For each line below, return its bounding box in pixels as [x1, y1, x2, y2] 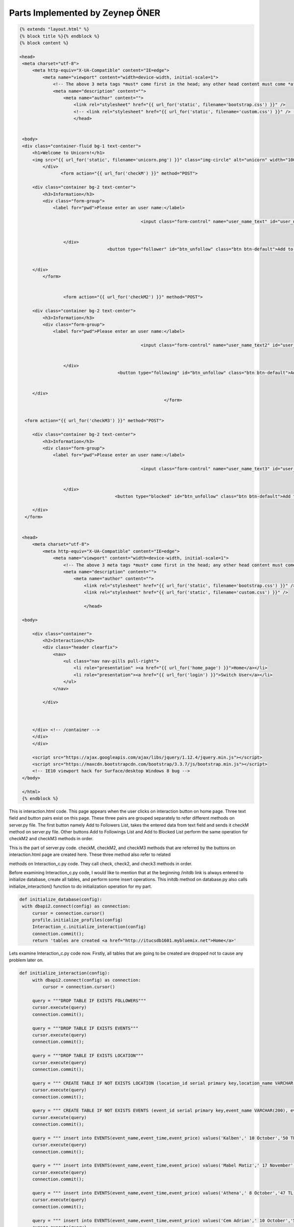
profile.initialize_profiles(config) [32, 917, 123, 923]
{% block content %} [19, 40, 69, 46]
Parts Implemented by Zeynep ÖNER [9, 7, 161, 18]
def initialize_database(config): [19, 896, 102, 902]
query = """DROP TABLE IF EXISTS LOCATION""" [32, 1053, 144, 1059]
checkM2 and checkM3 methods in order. [9, 836, 94, 842]
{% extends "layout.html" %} [19, 27, 90, 32]
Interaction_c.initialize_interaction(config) [32, 924, 147, 930]
